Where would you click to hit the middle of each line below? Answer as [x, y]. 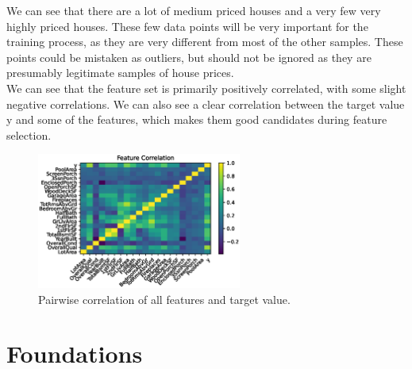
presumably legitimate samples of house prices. [120, 73]
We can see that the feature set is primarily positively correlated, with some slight [206, 88]
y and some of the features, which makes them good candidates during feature [197, 119]
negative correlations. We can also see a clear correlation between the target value [206, 104]
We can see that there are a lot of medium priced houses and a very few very [194, 10]
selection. [29, 135]
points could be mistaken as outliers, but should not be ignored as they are [189, 57]
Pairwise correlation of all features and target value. [164, 299]
